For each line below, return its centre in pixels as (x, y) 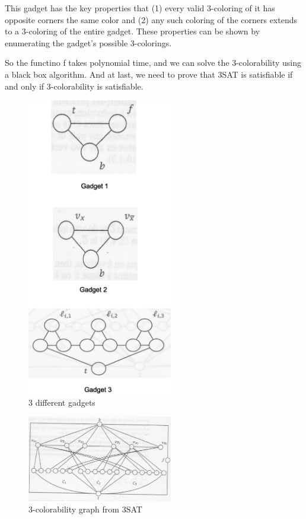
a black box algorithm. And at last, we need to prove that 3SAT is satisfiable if (149, 74)
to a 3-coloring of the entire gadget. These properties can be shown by (133, 31)
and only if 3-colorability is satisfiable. (74, 86)
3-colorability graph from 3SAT (85, 509)
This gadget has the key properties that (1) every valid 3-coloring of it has (140, 8)
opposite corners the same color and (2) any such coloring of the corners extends (151, 19)
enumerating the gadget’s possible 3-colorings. (88, 42)
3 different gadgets (62, 402)
